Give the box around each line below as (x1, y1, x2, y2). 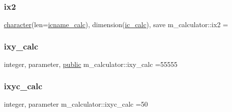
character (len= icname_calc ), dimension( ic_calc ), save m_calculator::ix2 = (4, 19, 228, 30)
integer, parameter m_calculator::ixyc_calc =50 (4, 98, 148, 109)
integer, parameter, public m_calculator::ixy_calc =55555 (4, 59, 178, 69)
